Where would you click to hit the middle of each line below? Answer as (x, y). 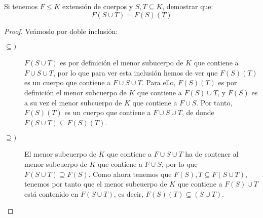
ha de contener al (212, 154)
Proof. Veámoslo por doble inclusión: (61, 31)
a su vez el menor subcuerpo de (73, 102)
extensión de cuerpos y (98, 6)
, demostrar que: (188, 6)
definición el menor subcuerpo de (76, 92)
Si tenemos (21, 6)
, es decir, (129, 193)
